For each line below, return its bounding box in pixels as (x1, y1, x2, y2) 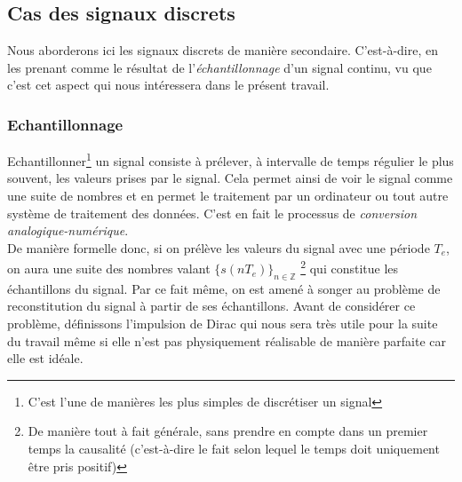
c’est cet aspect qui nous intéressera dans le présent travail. (7, 75, 330, 94)
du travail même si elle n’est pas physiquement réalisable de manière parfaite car (7, 331, 447, 350)
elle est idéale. (7, 349, 84, 367)
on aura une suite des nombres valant (7, 259, 211, 278)
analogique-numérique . (7, 221, 129, 240)
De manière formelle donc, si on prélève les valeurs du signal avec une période (7, 238, 430, 257)
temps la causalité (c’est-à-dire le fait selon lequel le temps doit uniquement (28, 439, 440, 458)
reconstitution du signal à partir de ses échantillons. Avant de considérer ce (7, 296, 416, 315)
